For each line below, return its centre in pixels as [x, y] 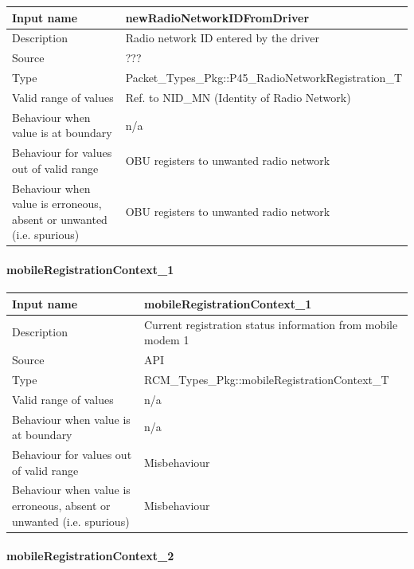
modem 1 [167, 340]
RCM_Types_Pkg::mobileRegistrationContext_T [267, 379]
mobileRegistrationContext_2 [90, 556]
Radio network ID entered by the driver [222, 38]
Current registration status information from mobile [271, 324]
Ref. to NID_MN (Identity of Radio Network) [238, 97]
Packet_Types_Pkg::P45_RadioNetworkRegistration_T [264, 78]
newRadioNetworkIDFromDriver [217, 17]
